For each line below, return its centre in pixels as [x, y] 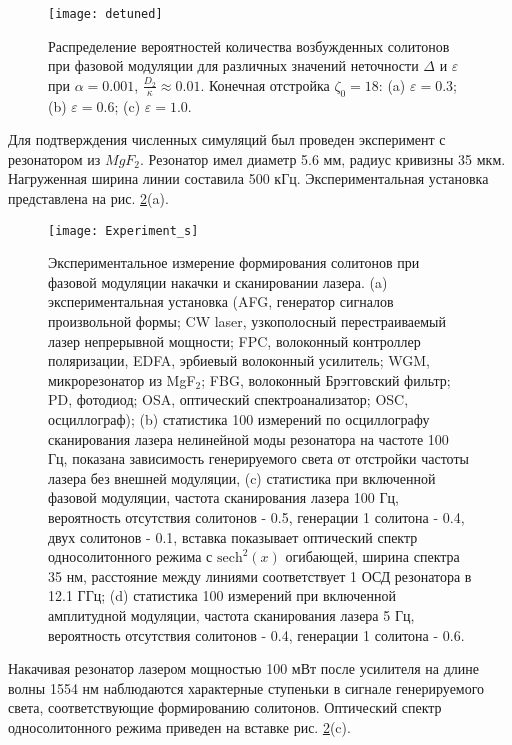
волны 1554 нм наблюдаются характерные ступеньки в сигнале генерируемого [246, 687]
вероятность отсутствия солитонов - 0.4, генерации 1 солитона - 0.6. [256, 634]
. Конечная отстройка [265, 84]
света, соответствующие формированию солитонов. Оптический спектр [225, 707]
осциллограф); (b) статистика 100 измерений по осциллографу [239, 419]
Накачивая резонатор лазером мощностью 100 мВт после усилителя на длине [243, 668]
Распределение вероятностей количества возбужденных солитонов [249, 45]
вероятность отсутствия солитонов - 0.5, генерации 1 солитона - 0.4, [256, 516]
